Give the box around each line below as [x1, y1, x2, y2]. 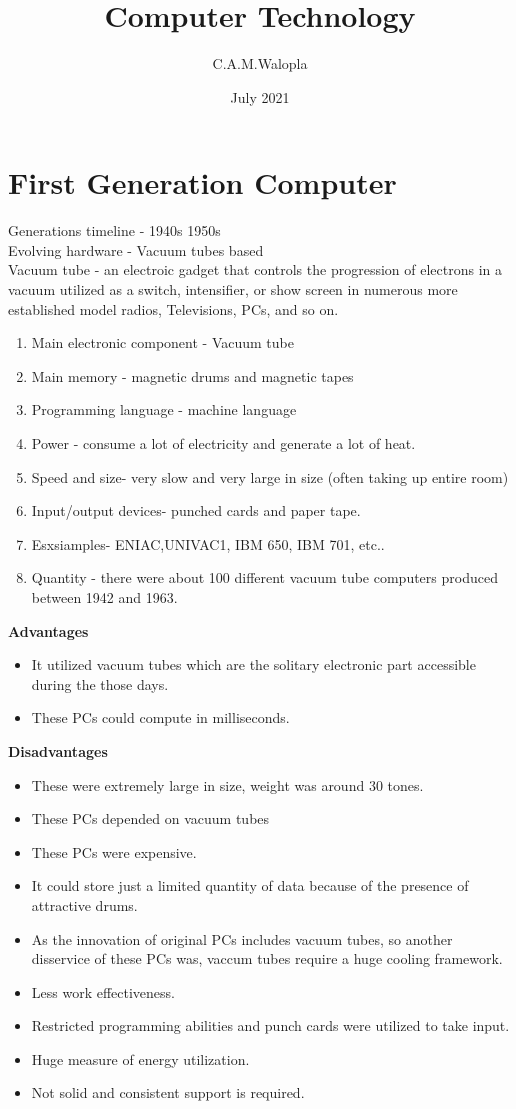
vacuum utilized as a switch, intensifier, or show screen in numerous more [8, 279, 458, 300]
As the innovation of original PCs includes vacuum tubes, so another [31, 928, 453, 949]
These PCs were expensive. [31, 841, 197, 862]
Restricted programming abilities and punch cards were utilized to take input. [31, 1015, 510, 1036]
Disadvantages [8, 740, 108, 761]
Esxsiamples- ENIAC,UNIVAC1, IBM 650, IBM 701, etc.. [31, 533, 385, 554]
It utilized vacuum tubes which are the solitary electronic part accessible [31, 654, 476, 675]
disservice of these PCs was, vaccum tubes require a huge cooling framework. [31, 948, 503, 969]
